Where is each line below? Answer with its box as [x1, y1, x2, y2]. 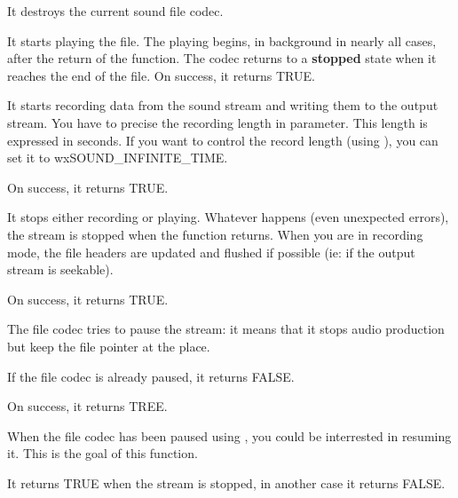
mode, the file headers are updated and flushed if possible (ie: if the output [7, 242, 415, 261]
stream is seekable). [7, 260, 114, 279]
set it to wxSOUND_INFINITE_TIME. [7, 148, 228, 167]
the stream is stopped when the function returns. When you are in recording [7, 225, 423, 243]
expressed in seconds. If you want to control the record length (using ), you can [7, 130, 438, 149]
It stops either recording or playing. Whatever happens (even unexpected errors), [7, 208, 449, 226]
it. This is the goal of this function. [7, 444, 198, 462]
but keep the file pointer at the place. [7, 336, 210, 355]
